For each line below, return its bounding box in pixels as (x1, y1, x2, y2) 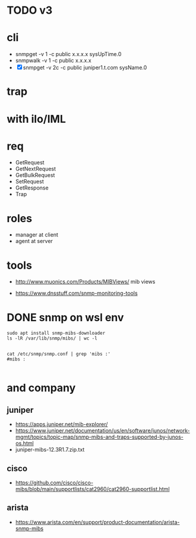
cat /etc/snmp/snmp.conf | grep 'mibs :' (7, 351, 111, 357)
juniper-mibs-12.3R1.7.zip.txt (15, 446, 85, 453)
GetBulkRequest (15, 172, 55, 179)
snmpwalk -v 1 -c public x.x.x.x (15, 57, 91, 64)
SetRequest (15, 178, 44, 185)
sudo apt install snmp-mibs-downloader (7, 330, 106, 337)
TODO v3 (7, 4, 53, 17)
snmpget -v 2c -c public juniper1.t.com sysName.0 (23, 64, 147, 71)
